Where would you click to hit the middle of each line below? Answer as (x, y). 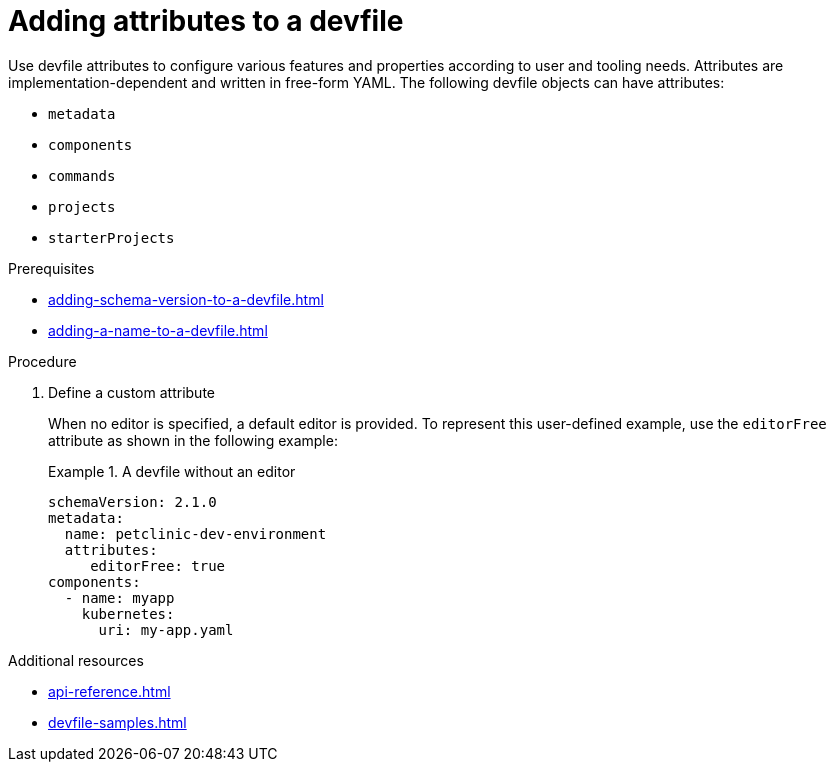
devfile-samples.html (117, 722)
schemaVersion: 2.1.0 (132, 501)
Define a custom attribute (131, 392)
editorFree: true (158, 565)
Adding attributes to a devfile (206, 21)
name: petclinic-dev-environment (195, 533)
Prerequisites (51, 268)
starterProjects (111, 237)
